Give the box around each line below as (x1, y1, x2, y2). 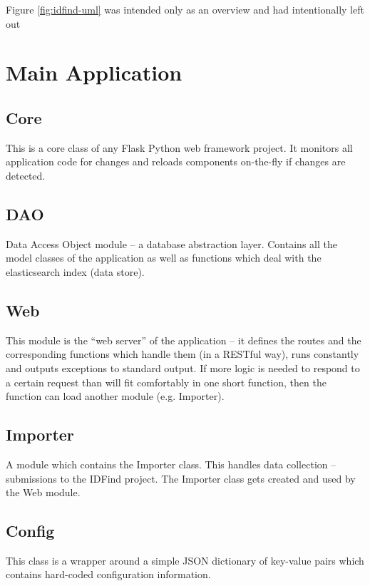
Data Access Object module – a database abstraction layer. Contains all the (6, 236, 337, 251)
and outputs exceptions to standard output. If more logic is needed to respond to (6, 360, 360, 375)
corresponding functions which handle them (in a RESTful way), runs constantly (6, 346, 359, 361)
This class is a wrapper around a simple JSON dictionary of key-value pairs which (6, 552, 364, 567)
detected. (6, 168, 46, 183)
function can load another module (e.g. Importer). (6, 389, 225, 403)
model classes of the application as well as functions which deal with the (6, 250, 322, 265)
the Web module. (6, 485, 81, 500)
